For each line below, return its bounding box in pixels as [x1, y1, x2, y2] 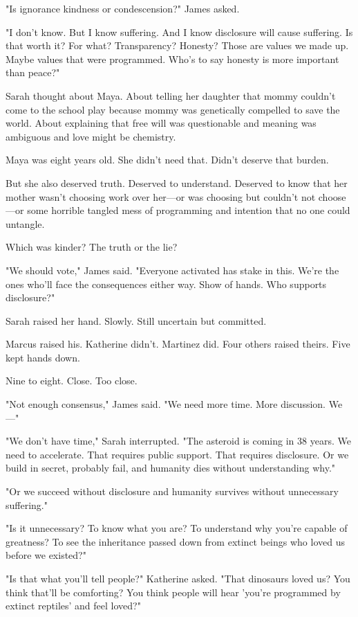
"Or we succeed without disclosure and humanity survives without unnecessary [6, 484, 339, 499]
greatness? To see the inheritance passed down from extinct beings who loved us [6, 534, 345, 548]
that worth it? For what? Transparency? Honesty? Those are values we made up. [6, 38, 349, 53]
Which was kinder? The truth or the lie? [6, 240, 178, 254]
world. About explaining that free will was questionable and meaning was [6, 116, 317, 130]
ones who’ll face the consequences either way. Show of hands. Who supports [6, 276, 327, 291]
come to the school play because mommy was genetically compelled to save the [6, 102, 340, 116]
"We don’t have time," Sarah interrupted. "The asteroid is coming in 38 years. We [6, 433, 351, 448]
